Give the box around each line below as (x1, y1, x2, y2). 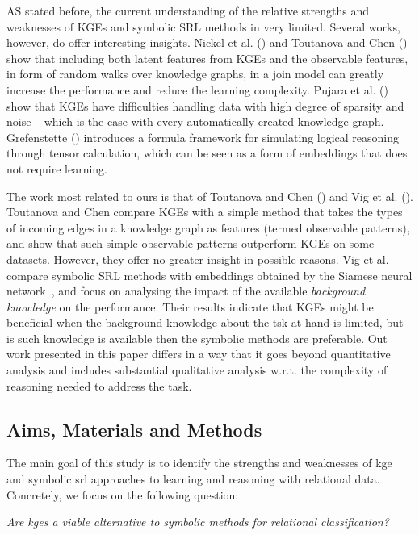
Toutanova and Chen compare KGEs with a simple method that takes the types (6, 203, 403, 220)
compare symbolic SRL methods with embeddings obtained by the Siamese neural (6, 266, 413, 283)
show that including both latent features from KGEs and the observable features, (6, 49, 409, 66)
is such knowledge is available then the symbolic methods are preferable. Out (6, 329, 388, 346)
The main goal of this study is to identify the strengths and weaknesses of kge (6, 454, 392, 471)
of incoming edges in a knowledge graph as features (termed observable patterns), (6, 219, 410, 236)
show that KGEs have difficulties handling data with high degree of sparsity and (6, 97, 404, 114)
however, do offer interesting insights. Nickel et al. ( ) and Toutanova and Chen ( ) (6, 34, 408, 51)
